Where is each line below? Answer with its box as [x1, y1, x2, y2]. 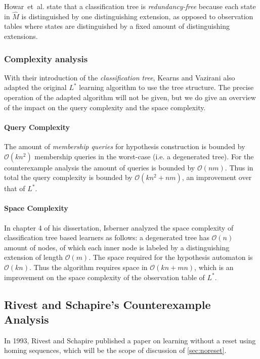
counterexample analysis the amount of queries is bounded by [4, 162, 195, 172]
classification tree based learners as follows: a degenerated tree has [4, 232, 209, 243]
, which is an [194, 261, 234, 272]
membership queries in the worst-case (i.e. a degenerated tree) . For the [34, 151, 254, 161]
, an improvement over [182, 172, 252, 183]
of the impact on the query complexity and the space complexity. [4, 102, 206, 112]
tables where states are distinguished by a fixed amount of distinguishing [4, 21, 230, 31]
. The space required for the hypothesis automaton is [89, 252, 253, 262]
